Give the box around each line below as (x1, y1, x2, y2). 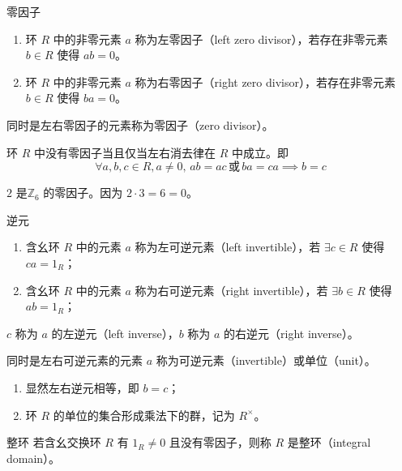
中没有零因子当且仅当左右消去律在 (33, 143, 216, 161)
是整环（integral (287, 434, 371, 451)
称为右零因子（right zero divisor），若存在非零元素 (135, 73, 396, 90)
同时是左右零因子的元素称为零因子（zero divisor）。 (6, 116, 274, 133)
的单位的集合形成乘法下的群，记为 (53, 406, 235, 423)
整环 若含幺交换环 (6, 434, 101, 451)
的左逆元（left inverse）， (51, 324, 179, 341)
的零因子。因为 (43, 184, 123, 201)
